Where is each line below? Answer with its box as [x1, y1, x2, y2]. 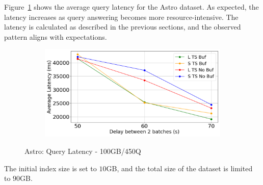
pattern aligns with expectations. [4, 31, 107, 42]
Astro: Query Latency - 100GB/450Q [24, 145, 141, 156]
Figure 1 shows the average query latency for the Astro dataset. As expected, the [4, 2, 259, 12]
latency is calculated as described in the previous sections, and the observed [4, 21, 241, 32]
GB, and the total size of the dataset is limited [106, 163, 253, 173]
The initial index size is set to [4, 163, 97, 173]
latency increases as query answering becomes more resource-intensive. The [4, 11, 239, 22]
